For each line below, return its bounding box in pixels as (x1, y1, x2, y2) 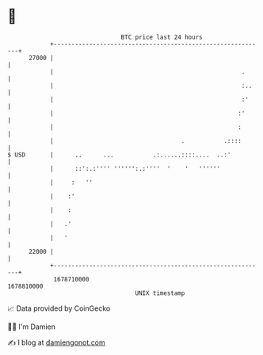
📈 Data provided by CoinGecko (7, 304, 111, 313)
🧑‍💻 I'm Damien (7, 322, 56, 331)
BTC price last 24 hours (120, 33, 203, 41)
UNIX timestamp (135, 289, 185, 297)
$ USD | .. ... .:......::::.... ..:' (7, 150, 231, 159)
